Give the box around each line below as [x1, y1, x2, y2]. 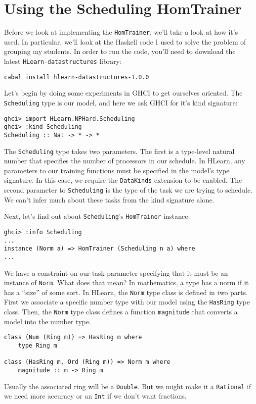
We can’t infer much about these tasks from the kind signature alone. [4, 194, 214, 204]
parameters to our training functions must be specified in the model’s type [4, 165, 230, 175]
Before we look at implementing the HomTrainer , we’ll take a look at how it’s [4, 27, 238, 37]
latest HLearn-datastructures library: [4, 55, 122, 66]
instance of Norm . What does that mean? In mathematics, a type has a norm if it [4, 277, 249, 288]
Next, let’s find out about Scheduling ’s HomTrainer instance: [4, 211, 190, 221]
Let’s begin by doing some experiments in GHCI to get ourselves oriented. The [4, 88, 243, 98]
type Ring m [18, 342, 57, 349]
